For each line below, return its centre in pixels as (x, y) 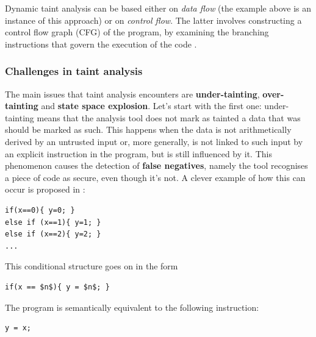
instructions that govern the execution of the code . (101, 44)
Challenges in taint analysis (74, 71)
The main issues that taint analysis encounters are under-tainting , (132, 94)
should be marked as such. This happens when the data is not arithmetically (148, 129)
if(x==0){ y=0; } (40, 210)
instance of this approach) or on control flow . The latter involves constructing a (153, 20)
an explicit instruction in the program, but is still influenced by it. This (138, 153)
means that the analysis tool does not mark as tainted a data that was (169, 117)
